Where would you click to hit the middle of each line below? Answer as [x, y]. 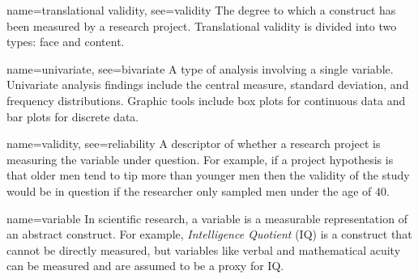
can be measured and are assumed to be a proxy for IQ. [145, 266]
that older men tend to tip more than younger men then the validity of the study [208, 175]
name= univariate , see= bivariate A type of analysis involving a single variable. [200, 68]
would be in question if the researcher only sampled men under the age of [189, 190]
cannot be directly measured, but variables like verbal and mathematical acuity [204, 249]
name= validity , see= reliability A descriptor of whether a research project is [194, 144]
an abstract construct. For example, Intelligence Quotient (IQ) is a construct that [209, 234]
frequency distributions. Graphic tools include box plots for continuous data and [206, 100]
